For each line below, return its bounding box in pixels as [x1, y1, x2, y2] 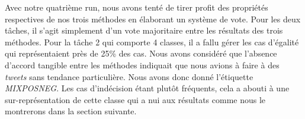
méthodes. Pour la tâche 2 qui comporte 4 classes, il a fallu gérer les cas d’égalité [5, 35, 299, 48]
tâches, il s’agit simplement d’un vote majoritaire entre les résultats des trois [5, 24, 283, 37]
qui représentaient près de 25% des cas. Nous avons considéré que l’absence [5, 47, 277, 59]
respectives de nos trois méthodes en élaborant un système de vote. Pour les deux [5, 12, 301, 25]
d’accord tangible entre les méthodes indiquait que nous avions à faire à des [5, 58, 280, 71]
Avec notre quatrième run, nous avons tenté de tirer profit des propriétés [5, 1, 268, 13]
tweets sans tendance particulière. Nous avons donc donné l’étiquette [5, 70, 253, 82]
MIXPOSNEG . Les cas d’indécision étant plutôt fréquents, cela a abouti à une [5, 82, 290, 94]
